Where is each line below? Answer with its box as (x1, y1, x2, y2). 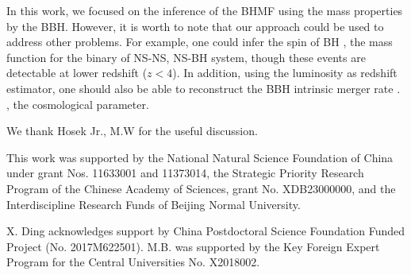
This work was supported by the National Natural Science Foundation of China (6, 149, 394, 165)
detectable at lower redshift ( (6, 64, 148, 81)
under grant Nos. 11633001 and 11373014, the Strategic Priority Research (6, 165, 364, 181)
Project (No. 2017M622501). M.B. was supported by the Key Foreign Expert (6, 238, 380, 254)
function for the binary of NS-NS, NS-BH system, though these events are (6, 48, 366, 65)
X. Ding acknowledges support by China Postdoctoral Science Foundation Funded (6, 223, 405, 239)
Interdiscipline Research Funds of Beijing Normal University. (6, 196, 301, 212)
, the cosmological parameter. (6, 95, 149, 112)
